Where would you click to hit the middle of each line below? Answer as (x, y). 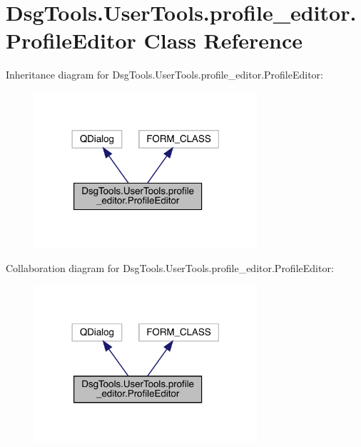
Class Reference (223, 40)
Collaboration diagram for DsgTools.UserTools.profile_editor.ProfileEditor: (170, 268)
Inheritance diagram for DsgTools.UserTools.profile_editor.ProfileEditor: (165, 75)
